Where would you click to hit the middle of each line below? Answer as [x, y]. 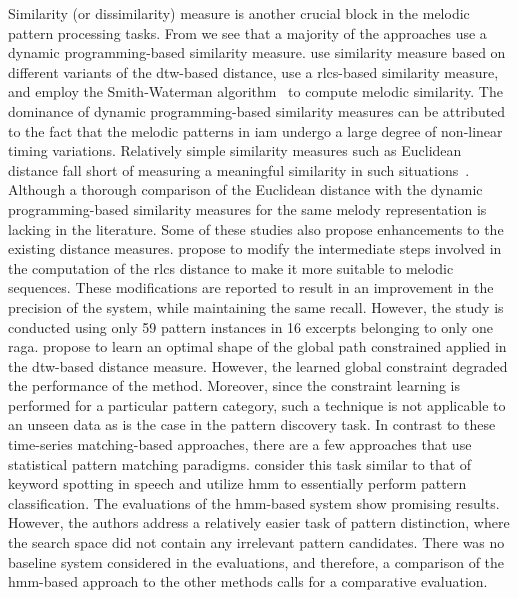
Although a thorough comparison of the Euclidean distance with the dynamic [245, 189]
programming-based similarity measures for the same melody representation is [247, 208]
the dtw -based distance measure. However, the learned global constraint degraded [258, 365]
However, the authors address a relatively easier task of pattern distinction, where [259, 522]
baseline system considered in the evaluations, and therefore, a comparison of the [256, 561]
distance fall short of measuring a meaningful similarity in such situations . [239, 169]
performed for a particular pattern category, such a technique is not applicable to [257, 404]
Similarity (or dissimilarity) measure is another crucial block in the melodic [239, 13]
